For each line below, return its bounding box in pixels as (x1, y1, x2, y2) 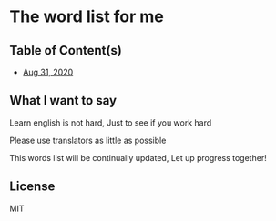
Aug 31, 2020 (22, 66, 74, 77)
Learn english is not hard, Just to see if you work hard (9, 116, 212, 128)
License (9, 179, 56, 195)
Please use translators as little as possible (9, 135, 167, 146)
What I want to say (9, 93, 117, 108)
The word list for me (9, 6, 164, 27)
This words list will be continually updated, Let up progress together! (9, 152, 267, 163)
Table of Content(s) (9, 43, 123, 58)
